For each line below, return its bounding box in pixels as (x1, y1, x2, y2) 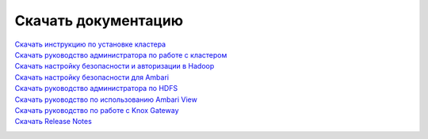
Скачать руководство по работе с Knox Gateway (14, 105, 179, 115)
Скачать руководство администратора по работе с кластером (14, 50, 227, 59)
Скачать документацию (14, 12, 184, 29)
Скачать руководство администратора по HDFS (14, 84, 178, 93)
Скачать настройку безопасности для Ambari (14, 72, 170, 82)
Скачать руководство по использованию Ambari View (14, 95, 197, 104)
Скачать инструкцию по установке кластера (14, 39, 166, 49)
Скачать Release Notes (14, 117, 93, 126)
